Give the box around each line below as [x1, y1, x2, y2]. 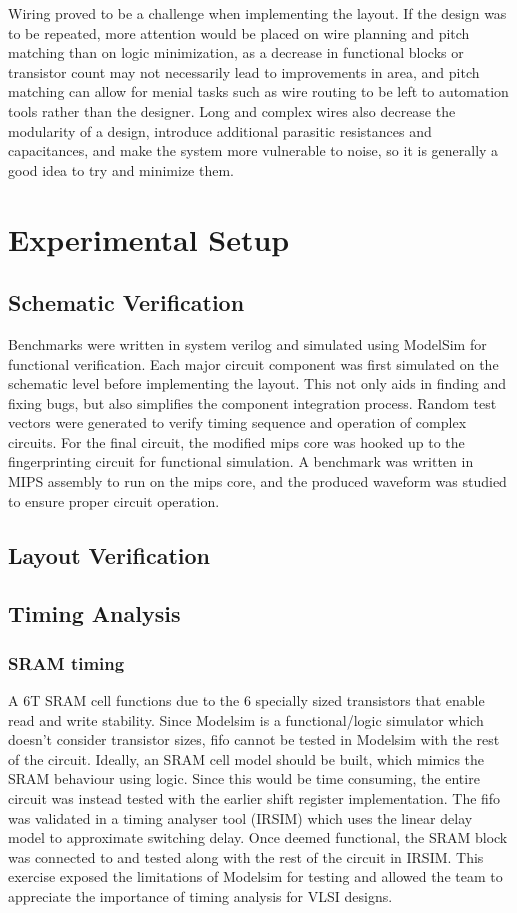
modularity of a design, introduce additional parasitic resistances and [8, 120, 432, 141]
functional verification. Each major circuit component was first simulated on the [8, 353, 499, 374]
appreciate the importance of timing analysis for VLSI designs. [8, 885, 393, 906]
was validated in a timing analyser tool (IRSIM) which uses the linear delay [8, 807, 473, 828]
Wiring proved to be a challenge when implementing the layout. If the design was [8, 3, 507, 23]
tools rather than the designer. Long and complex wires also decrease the [8, 100, 456, 121]
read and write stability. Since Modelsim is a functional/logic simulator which [8, 709, 484, 730]
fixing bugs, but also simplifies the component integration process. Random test [8, 392, 497, 413]
